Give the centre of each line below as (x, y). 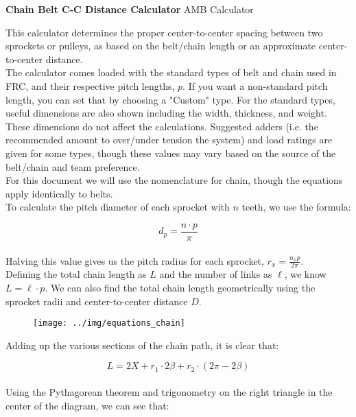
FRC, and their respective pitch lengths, (90, 85)
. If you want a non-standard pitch (255, 85)
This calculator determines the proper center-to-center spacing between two (164, 32)
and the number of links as (216, 274)
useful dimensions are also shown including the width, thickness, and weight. (166, 113)
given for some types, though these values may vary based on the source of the (171, 153)
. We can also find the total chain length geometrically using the (180, 287)
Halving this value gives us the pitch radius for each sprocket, (135, 260)
